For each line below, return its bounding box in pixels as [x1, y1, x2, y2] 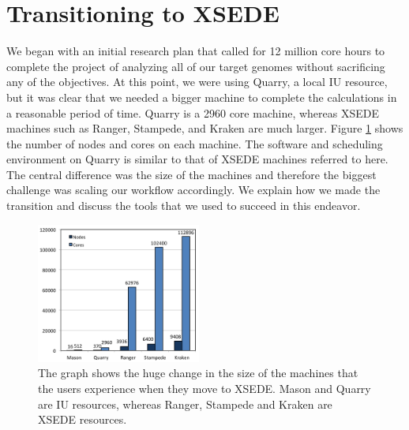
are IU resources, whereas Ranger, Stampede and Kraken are [38, 395, 332, 412]
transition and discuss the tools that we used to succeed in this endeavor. [6, 197, 361, 214]
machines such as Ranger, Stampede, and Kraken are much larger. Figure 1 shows [6, 120, 403, 136]
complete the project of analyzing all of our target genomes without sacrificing [6, 58, 385, 74]
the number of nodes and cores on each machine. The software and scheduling [6, 135, 383, 151]
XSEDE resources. [38, 411, 127, 428]
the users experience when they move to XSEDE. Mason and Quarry [38, 380, 371, 396]
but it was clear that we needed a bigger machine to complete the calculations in [6, 88, 397, 105]
